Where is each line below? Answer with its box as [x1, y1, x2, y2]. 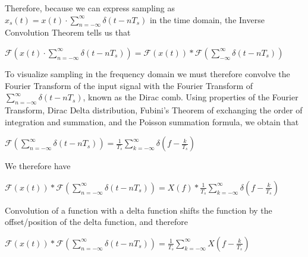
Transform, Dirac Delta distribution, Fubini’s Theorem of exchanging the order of [5, 103, 303, 116]
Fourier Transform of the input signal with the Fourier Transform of [5, 79, 253, 91]
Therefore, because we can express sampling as [5, 2, 175, 14]
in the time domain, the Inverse [149, 13, 265, 26]
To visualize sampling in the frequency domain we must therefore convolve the [5, 67, 290, 80]
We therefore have [5, 160, 71, 172]
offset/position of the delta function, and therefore [5, 215, 188, 228]
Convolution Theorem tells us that [5, 26, 131, 39]
